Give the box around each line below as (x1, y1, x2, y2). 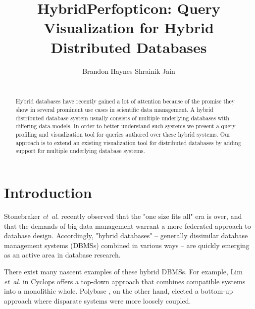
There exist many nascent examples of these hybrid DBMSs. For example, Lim (4, 266, 243, 276)
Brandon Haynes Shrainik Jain (82, 65, 175, 76)
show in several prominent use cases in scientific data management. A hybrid (15, 105, 213, 114)
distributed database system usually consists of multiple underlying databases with (15, 113, 229, 122)
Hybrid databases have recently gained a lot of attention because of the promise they (15, 97, 235, 105)
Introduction (4, 182, 92, 203)
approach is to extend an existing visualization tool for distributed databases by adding (15, 138, 241, 147)
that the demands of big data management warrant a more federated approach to (4, 220, 251, 231)
